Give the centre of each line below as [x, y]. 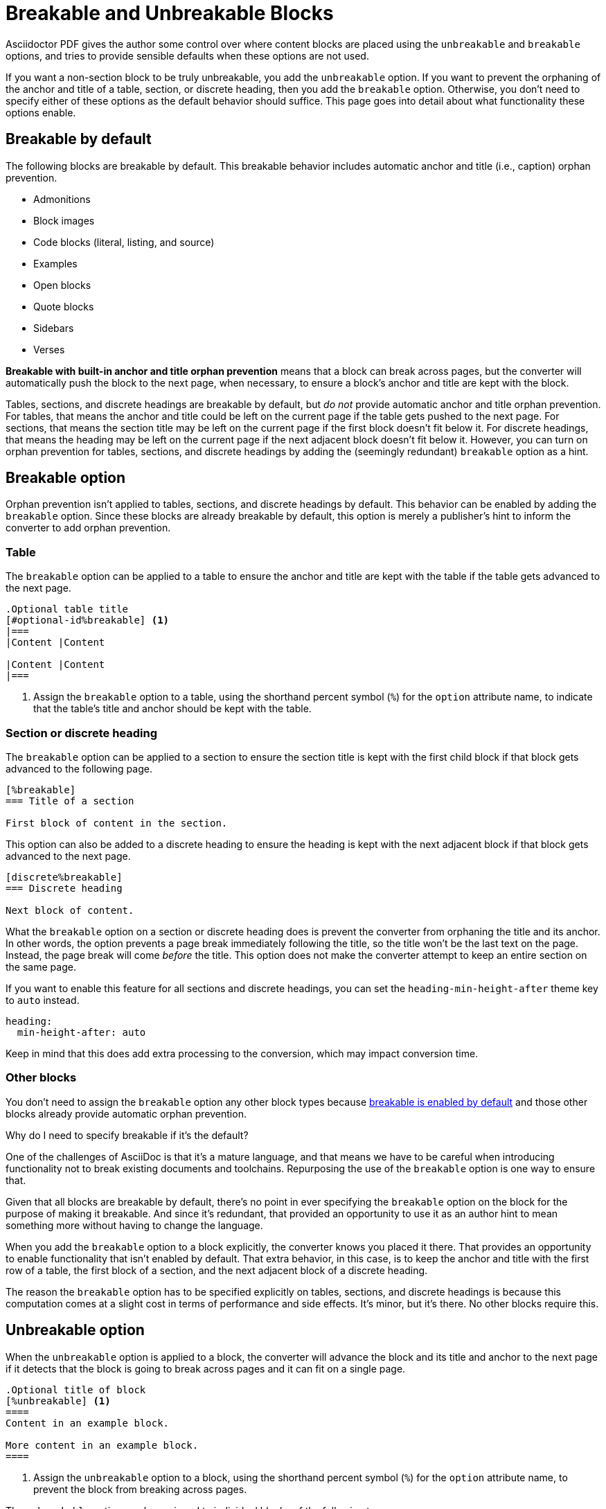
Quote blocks [64, 306]
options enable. [41, 112]
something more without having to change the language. [134, 1225]
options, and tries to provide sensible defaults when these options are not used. [187, 55]
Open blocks [62, 285]
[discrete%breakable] [64, 877]
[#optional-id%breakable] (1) [88, 620]
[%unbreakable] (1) [58, 1401]
